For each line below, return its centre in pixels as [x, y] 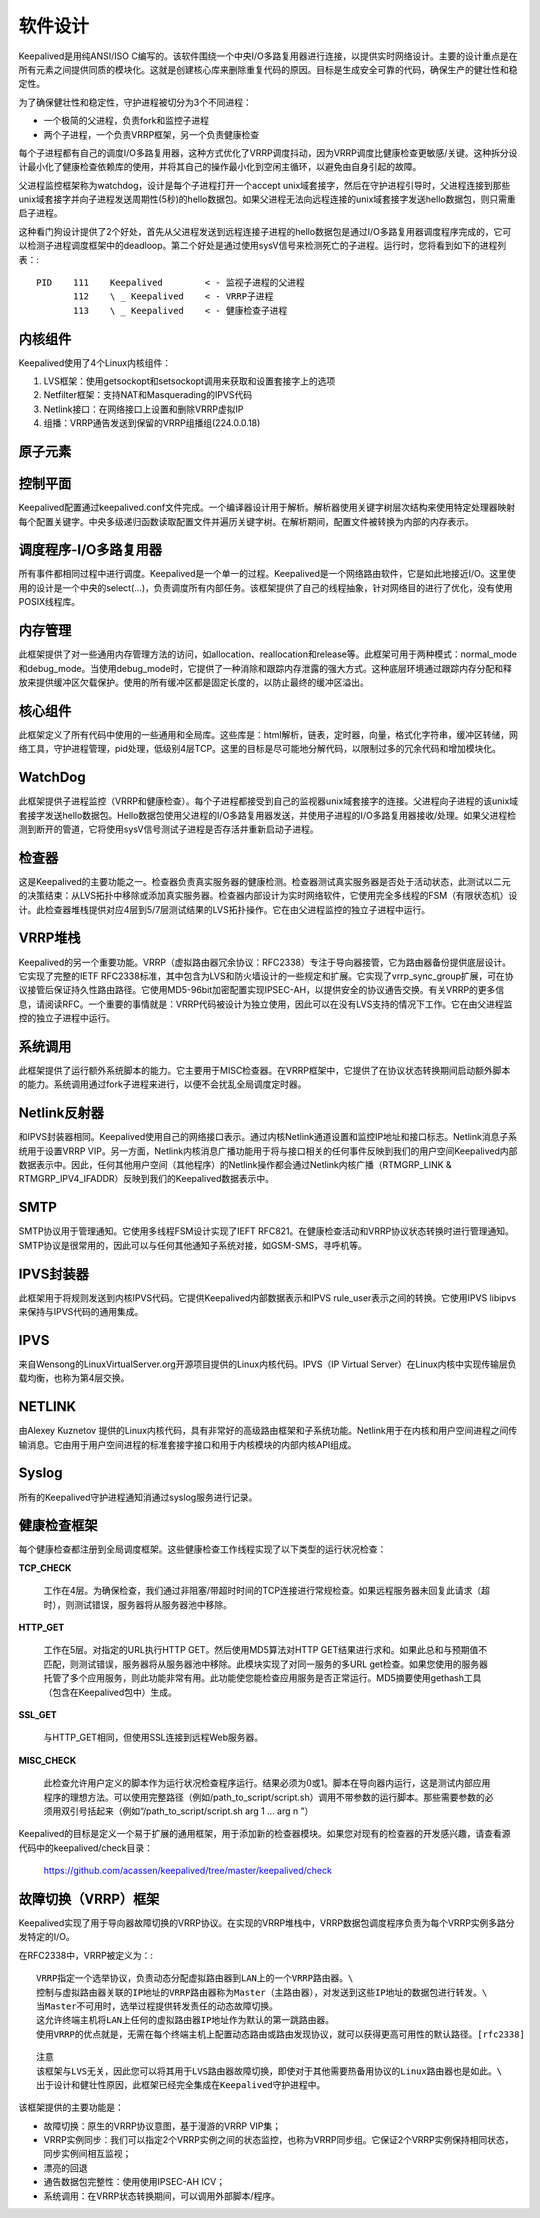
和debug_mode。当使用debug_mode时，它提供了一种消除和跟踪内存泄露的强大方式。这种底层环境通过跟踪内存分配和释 [265, 668]
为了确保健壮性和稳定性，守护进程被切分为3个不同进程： [135, 102]
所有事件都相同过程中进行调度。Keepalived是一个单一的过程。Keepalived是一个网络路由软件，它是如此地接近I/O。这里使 [267, 574]
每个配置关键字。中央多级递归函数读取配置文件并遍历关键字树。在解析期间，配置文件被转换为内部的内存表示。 [246, 521]
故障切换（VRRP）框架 [89, 1898]
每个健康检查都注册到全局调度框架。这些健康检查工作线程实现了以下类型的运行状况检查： [202, 1549]
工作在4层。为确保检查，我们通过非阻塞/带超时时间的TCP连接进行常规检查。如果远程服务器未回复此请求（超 [266, 1591]
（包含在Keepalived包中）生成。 [110, 1692]
